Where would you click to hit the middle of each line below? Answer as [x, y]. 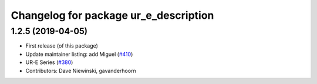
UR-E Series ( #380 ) [49, 62]
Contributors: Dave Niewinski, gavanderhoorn [81, 70]
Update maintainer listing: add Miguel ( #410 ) [79, 54]
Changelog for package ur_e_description [112, 15]
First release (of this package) [62, 46]
